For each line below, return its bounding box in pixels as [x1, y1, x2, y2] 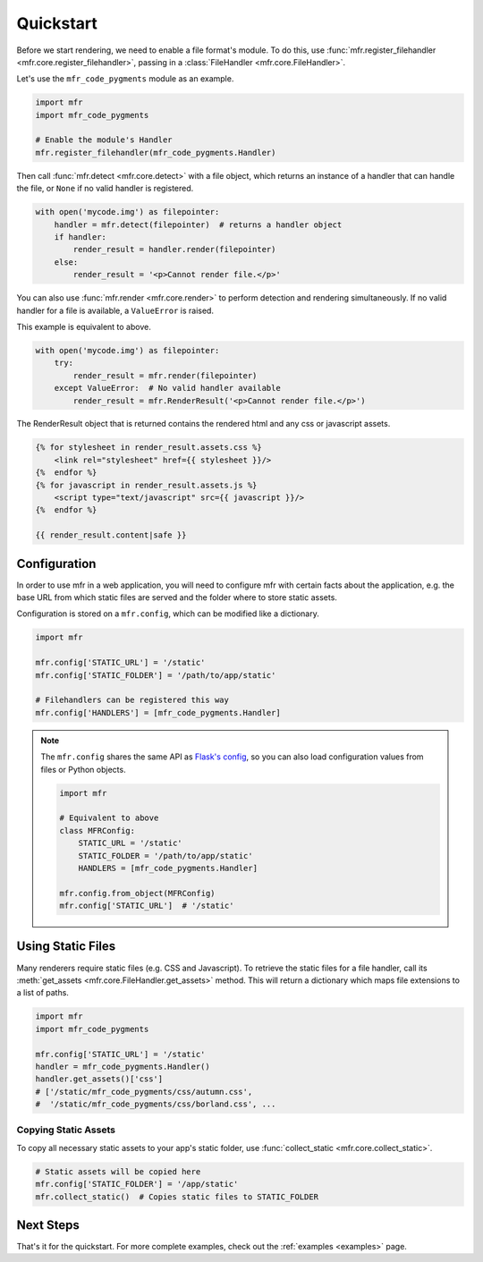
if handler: [54, 233, 107, 242]
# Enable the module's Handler [35, 135, 174, 145]
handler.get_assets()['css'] [35, 1074, 164, 1084]
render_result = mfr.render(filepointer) [72, 370, 258, 380]
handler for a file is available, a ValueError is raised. [16, 305, 215, 316]
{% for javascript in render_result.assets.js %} [35, 479, 258, 490]
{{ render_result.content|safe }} [35, 530, 187, 540]
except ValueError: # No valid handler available [54, 383, 281, 394]
